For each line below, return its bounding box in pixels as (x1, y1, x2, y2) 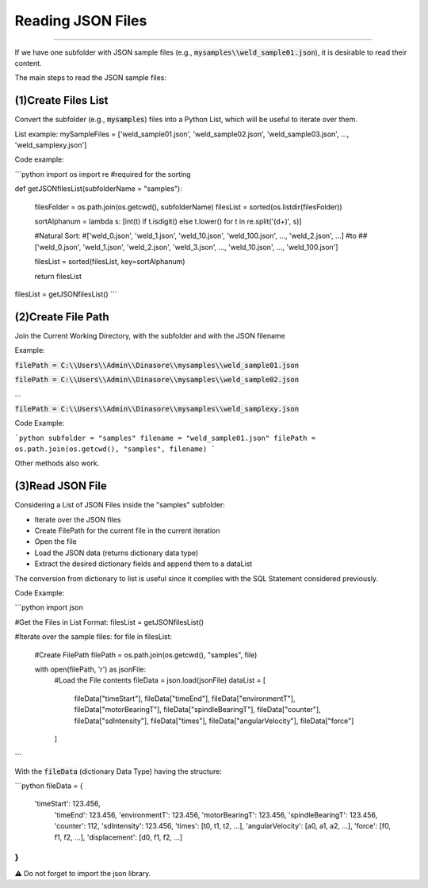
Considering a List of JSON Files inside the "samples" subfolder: (14, 500, 226, 510)
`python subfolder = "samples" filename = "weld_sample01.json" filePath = (14, 433, 316, 442)
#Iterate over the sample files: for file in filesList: (14, 632, 173, 641)
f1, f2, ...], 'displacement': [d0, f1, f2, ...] (54, 832, 183, 842)
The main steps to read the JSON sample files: (14, 73, 166, 82)
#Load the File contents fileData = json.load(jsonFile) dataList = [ (54, 676, 266, 685)
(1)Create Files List (14, 94, 109, 107)
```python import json (14, 603, 83, 612)
